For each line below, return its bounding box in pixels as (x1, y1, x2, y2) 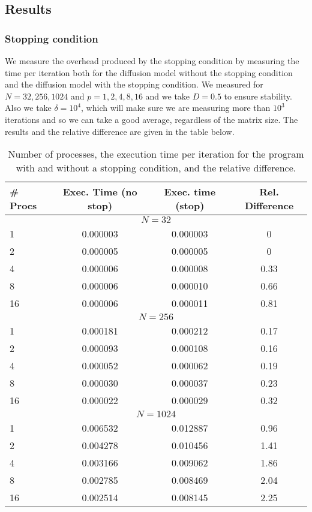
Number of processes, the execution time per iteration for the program (8, 147, 304, 161)
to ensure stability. (224, 89, 292, 102)
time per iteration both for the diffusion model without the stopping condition (5, 66, 293, 79)
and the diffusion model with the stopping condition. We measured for (5, 78, 263, 91)
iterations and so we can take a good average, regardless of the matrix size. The (5, 113, 298, 125)
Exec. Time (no (62, 185, 137, 199)
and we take (145, 89, 190, 102)
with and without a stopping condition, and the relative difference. (16, 161, 296, 175)
